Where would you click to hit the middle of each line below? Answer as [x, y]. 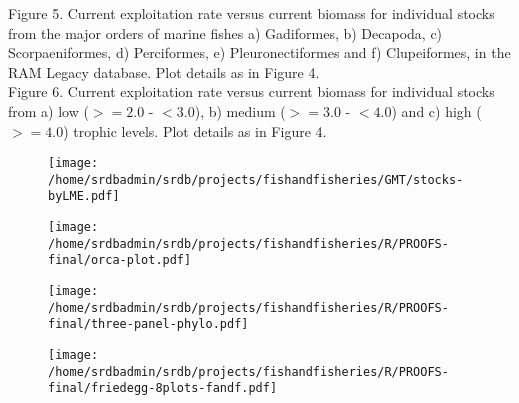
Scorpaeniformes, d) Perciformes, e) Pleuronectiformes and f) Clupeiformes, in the [259, 52]
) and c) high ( [436, 110]
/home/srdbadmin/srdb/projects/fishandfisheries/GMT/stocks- [256, 179]
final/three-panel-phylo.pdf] [148, 324]
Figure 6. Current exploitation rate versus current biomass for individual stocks [251, 91]
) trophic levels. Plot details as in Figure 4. [195, 130]
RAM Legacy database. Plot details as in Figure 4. [164, 71]
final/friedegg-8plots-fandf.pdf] [163, 388]
